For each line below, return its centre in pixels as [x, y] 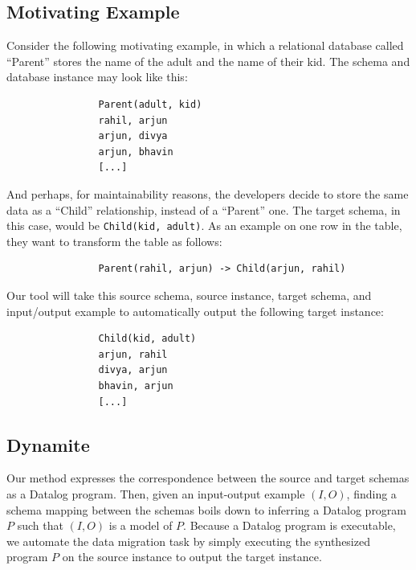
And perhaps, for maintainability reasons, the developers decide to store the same [208, 193]
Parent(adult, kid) [150, 104]
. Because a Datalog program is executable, [290, 525]
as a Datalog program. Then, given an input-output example [156, 493]
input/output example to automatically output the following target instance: [195, 311]
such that [40, 525]
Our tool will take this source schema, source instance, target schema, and [189, 295]
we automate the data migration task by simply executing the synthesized [188, 541]
